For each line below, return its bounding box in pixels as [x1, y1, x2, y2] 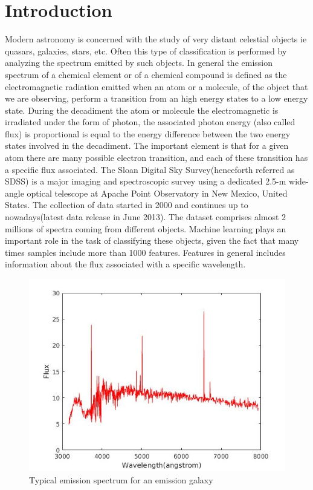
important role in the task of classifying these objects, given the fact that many [5, 234, 299, 247]
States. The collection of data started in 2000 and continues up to [5, 198, 248, 211]
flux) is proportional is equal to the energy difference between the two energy [5, 127, 291, 140]
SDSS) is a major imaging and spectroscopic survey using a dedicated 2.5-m [5, 175, 286, 188]
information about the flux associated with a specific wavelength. [5, 258, 246, 270]
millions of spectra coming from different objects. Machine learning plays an [5, 222, 286, 235]
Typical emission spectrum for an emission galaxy [29, 473, 213, 486]
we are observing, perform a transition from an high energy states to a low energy [5, 92, 308, 105]
